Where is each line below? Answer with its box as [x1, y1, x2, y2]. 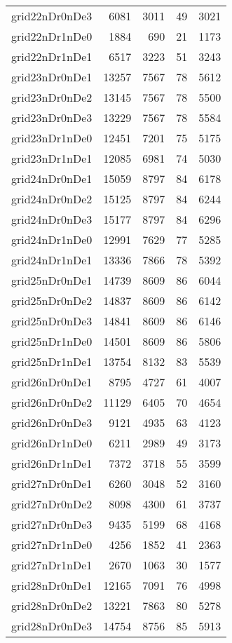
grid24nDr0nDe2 [11, 191, 93, 207]
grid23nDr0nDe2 [11, 89, 93, 105]
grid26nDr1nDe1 [11, 455, 93, 471]
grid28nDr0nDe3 [11, 618, 93, 634]
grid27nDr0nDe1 [11, 475, 93, 492]
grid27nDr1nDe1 [11, 557, 93, 573]
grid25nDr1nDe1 [11, 353, 93, 370]
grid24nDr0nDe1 [11, 170, 93, 187]
